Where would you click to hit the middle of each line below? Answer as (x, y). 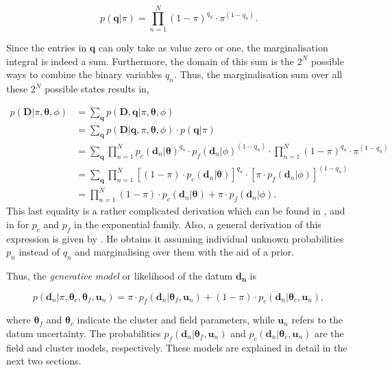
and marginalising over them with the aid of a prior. (185, 252)
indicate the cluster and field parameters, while (176, 320)
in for (18, 224)
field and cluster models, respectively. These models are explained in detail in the (177, 347)
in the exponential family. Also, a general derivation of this (198, 224)
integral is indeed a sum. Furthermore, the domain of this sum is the (150, 61)
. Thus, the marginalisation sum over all (258, 74)
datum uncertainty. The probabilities (84, 333)
